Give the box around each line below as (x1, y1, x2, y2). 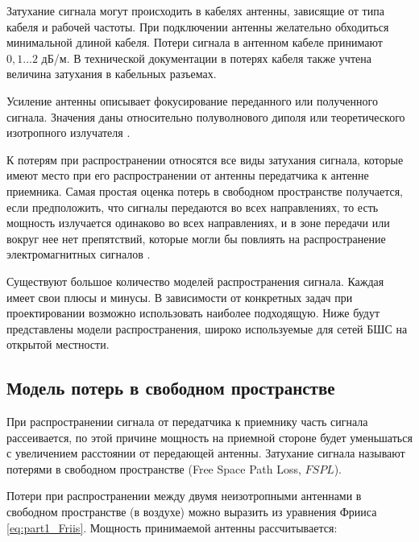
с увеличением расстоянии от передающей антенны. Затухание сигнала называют (6, 445, 405, 461)
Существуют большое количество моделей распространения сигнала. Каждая (6, 272, 384, 289)
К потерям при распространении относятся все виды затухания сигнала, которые (6, 151, 404, 168)
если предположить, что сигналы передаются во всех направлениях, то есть (6, 198, 379, 215)
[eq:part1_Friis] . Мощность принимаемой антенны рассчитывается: (6, 519, 338, 536)
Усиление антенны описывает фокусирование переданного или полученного (6, 92, 378, 109)
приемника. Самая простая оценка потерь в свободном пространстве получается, (6, 182, 404, 199)
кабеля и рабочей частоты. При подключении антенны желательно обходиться (6, 18, 389, 35)
